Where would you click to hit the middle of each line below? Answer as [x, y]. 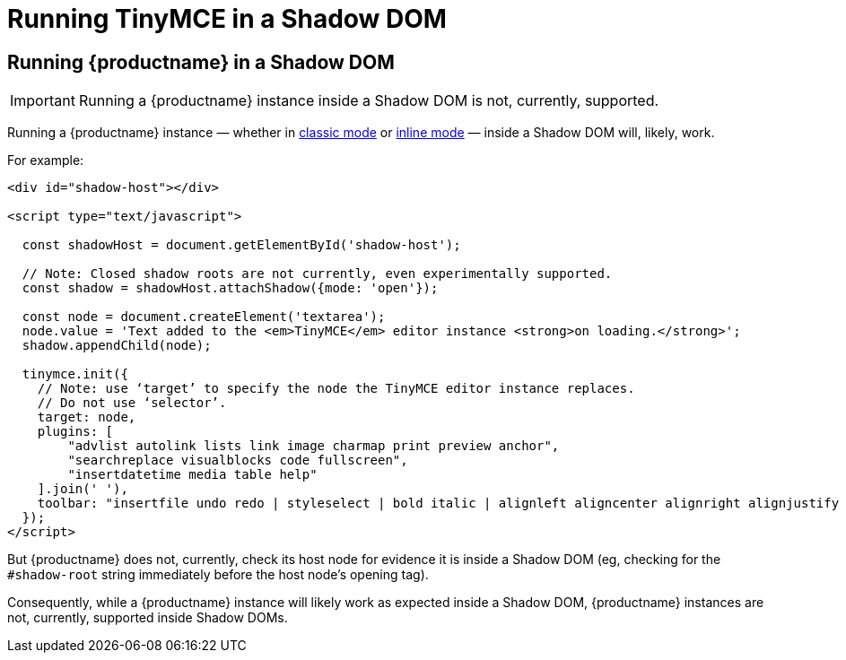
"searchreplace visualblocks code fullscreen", [238, 460]
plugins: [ [75, 432]
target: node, [87, 417]
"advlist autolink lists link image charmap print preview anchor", [314, 446]
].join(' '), [83, 489]
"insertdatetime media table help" [192, 475]
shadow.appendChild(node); [117, 346]
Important [43, 101]
